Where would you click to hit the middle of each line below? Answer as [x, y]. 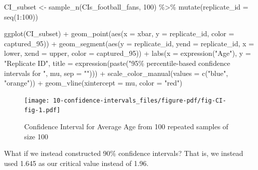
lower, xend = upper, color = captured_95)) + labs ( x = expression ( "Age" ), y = [127, 53]
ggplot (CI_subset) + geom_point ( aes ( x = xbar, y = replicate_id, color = [119, 33]
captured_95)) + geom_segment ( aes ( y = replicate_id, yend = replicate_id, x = [129, 43]
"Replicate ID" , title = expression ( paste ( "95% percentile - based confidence [117, 63]
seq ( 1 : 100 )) [21, 16]
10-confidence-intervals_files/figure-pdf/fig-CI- [140, 100]
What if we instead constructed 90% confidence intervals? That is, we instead [124, 153]
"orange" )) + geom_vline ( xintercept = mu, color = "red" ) [93, 83]
